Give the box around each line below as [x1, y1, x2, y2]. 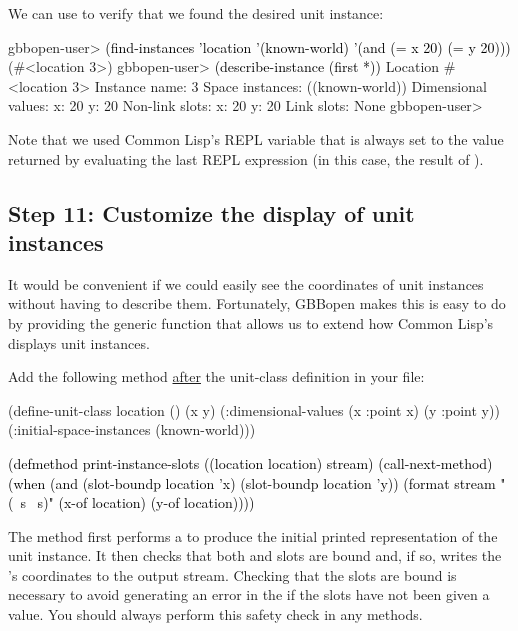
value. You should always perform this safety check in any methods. [8, 604, 423, 625]
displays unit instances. [8, 332, 150, 353]
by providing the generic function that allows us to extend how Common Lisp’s [8, 312, 494, 333]
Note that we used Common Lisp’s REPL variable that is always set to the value [8, 128, 504, 149]
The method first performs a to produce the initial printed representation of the [8, 525, 498, 546]
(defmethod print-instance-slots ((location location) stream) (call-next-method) [8, 452, 493, 473]
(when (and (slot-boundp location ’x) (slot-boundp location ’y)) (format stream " [8, 472, 506, 493]
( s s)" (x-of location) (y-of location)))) [8, 492, 255, 513]
